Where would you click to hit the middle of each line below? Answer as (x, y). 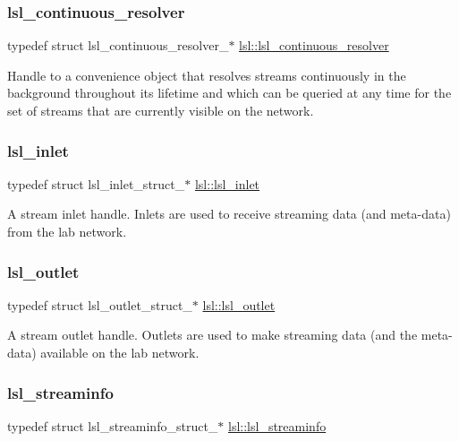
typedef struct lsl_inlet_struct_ (96, 183)
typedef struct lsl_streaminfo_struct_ (113, 425)
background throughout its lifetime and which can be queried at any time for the (229, 93)
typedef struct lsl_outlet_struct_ (100, 304)
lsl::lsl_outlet (239, 304)
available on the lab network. (120, 352)
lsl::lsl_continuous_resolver (314, 45)
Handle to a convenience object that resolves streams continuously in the (207, 75)
